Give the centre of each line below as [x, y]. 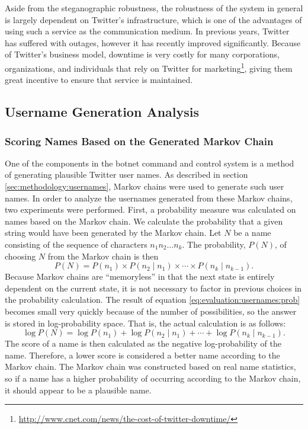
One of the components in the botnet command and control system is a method [150, 163]
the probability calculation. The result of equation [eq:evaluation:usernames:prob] [153, 300]
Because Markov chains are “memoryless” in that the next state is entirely [140, 276]
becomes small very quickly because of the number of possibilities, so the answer [151, 311]
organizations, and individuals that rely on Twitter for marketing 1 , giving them [149, 67]
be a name [252, 233]
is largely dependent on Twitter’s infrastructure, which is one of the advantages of [153, 19]
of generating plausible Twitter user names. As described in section [126, 175]
